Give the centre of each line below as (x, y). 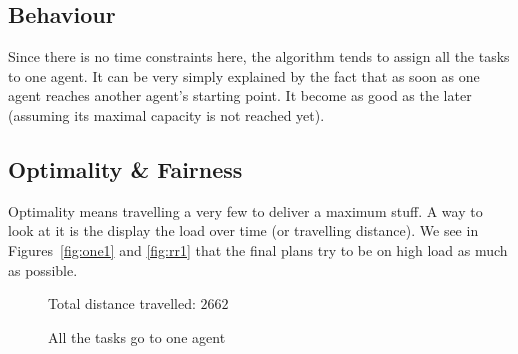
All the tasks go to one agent (137, 336)
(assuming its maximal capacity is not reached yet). (166, 114)
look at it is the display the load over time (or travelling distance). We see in (243, 230)
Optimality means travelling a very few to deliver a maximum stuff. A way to (245, 210)
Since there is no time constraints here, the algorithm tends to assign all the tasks (259, 56)
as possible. (43, 269)
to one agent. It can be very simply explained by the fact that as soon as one (244, 75)
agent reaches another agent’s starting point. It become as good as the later (240, 95)
